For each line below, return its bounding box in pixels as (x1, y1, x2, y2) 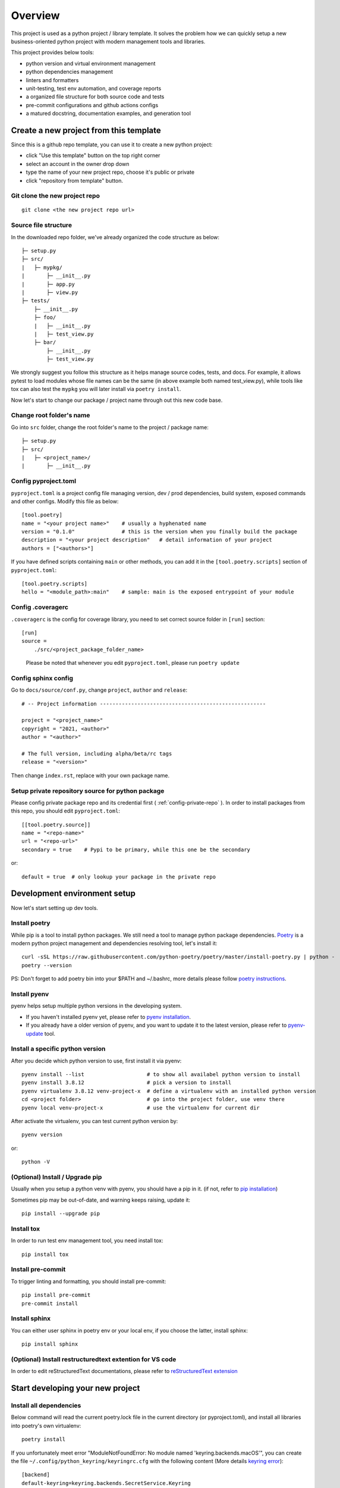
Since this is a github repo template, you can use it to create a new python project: (11, 140, 213, 148)
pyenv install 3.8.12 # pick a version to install (21, 1079, 232, 1086)
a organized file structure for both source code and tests (26, 93, 165, 101)
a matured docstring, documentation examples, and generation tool (26, 110, 191, 117)
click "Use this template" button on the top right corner (26, 152, 160, 159)
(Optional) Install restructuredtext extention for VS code (11, 1355, 177, 1363)
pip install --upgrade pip (21, 1210, 100, 1217)
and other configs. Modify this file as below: (11, 498, 119, 505)
